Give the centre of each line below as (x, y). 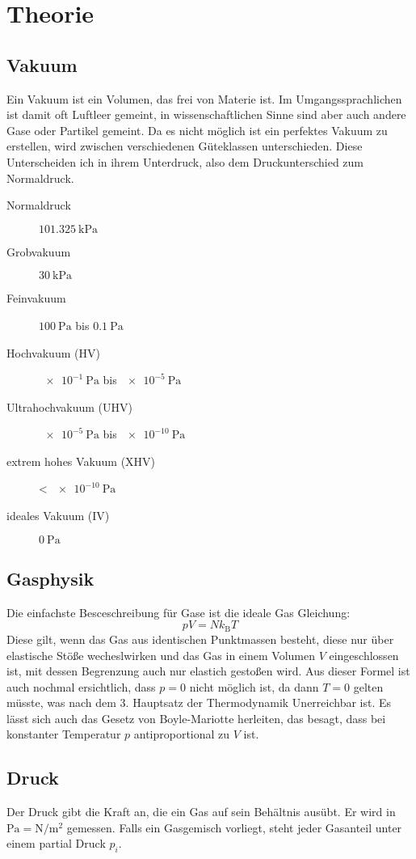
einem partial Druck (56, 843)
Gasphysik (50, 579)
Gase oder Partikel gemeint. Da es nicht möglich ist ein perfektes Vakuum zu (197, 130)
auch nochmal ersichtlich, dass (81, 686)
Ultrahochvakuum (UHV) (70, 406)
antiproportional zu (182, 734)
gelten (368, 686)
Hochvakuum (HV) (53, 352)
